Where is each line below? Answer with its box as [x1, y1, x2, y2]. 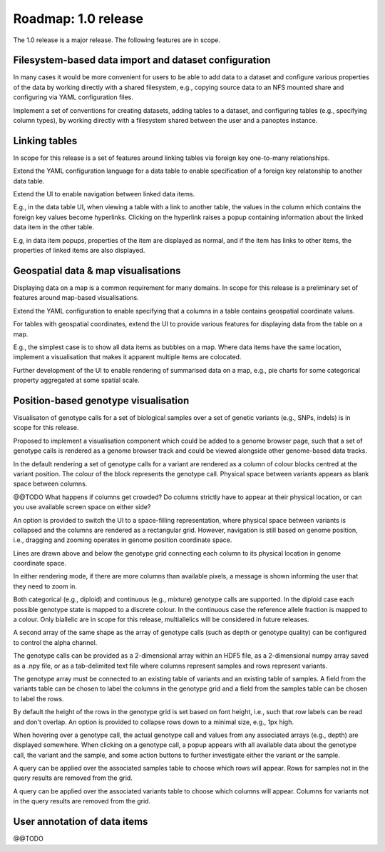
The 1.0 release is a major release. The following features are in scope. [13, 36, 221, 44]
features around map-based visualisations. [13, 294, 139, 302]
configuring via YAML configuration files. [13, 93, 133, 101]
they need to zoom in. [13, 582, 78, 591]
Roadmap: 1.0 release [13, 11, 144, 26]
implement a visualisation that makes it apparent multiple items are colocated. [13, 353, 242, 361]
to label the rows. [13, 694, 64, 703]
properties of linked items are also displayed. [13, 246, 145, 255]
